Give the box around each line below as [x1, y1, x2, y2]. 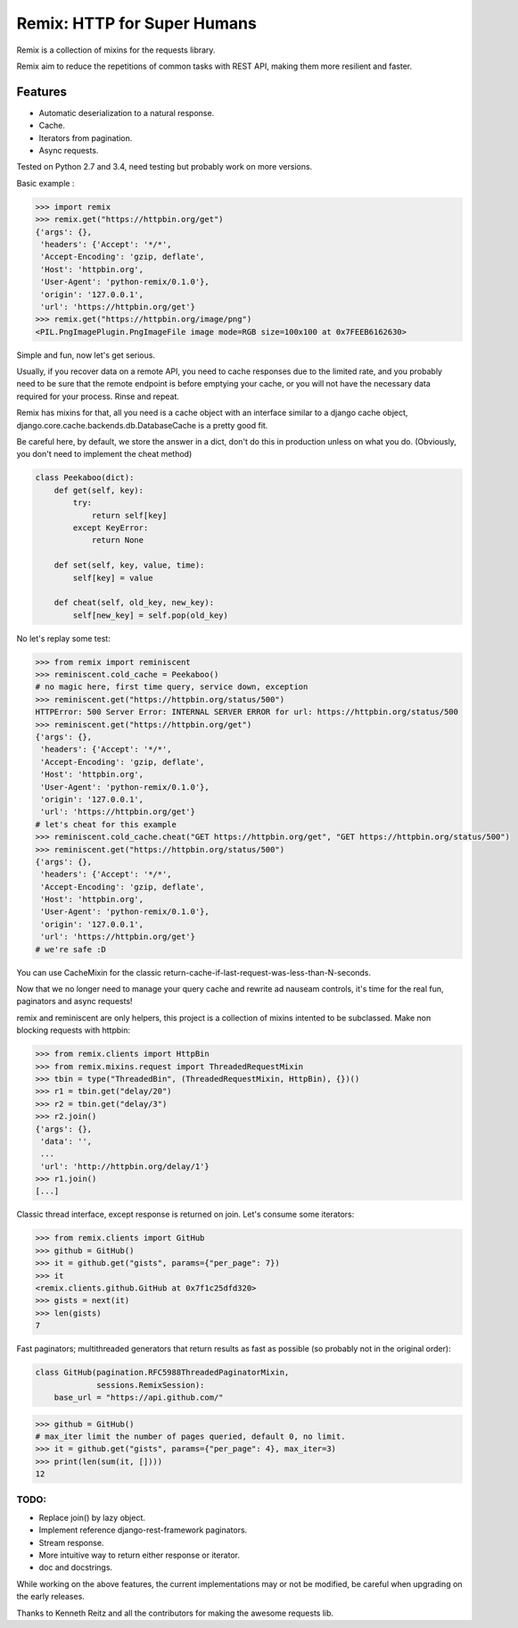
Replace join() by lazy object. [38, 1512, 146, 1523]
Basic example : [16, 178, 75, 188]
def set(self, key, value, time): [53, 561, 205, 570]
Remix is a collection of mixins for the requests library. [16, 45, 216, 55]
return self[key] [91, 510, 168, 520]
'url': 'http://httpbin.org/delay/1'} [40, 1161, 210, 1171]
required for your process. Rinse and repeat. [16, 391, 180, 402]
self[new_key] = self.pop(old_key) [72, 610, 229, 620]
